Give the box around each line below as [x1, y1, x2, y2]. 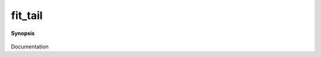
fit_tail [11, 9, 43, 22]
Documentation [11, 43, 49, 50]
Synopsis [11, 30, 35, 37]
